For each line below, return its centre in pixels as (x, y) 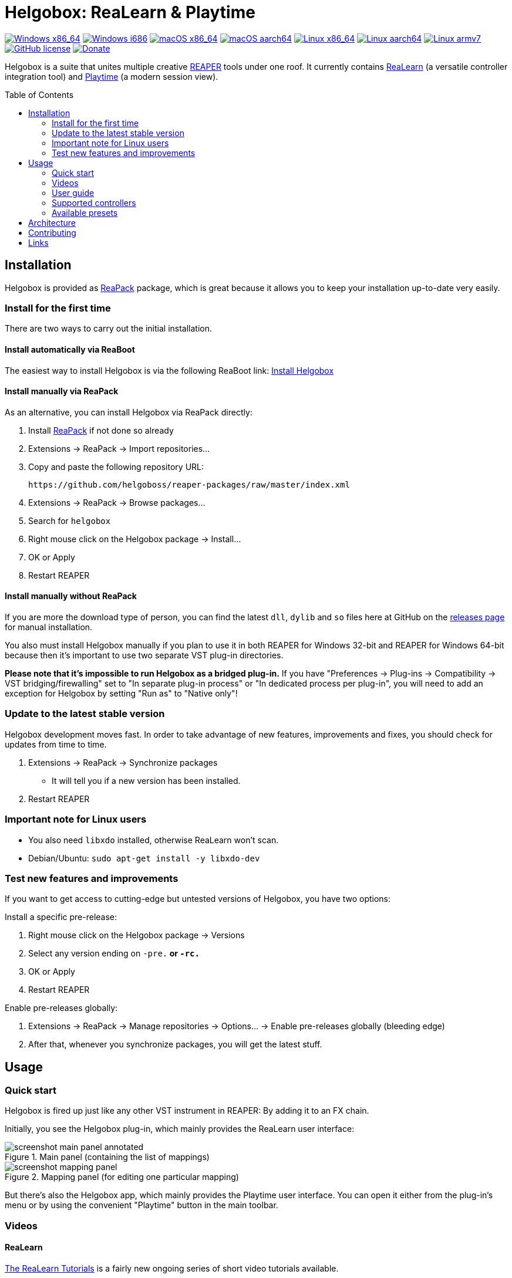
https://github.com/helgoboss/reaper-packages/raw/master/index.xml (189, 484)
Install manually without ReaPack (71, 596)
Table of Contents (39, 94)
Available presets (85, 212)
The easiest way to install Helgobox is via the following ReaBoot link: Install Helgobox (169, 370)
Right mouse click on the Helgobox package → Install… (135, 539)
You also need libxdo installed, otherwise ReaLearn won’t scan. (154, 840)
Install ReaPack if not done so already (101, 430)
